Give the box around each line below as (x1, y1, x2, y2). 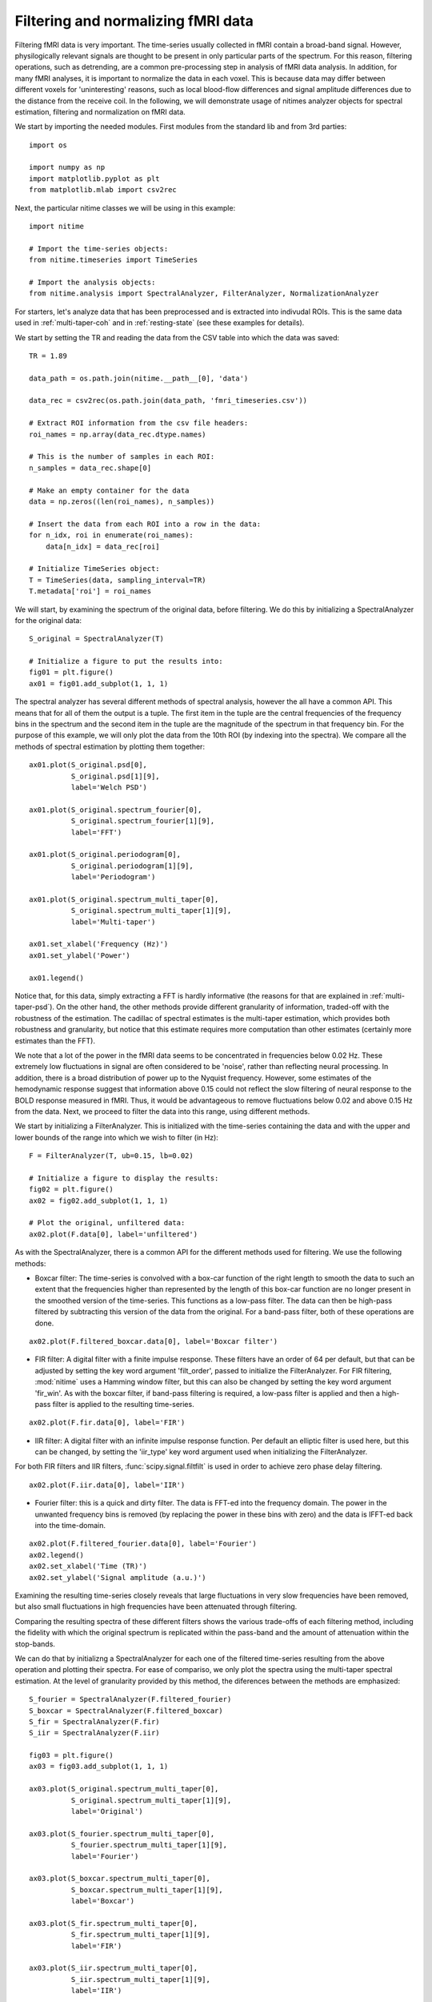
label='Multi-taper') (70, 917, 156, 927)
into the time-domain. (34, 1521, 106, 1530)
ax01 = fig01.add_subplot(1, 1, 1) (29, 679, 169, 688)
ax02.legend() (29, 1550, 84, 1559)
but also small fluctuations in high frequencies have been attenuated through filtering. (14, 1602, 298, 1611)
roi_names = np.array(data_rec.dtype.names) (29, 429, 207, 439)
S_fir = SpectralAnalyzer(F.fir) (29, 1717, 160, 1726)
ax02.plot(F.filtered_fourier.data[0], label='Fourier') (29, 1539, 258, 1549)
